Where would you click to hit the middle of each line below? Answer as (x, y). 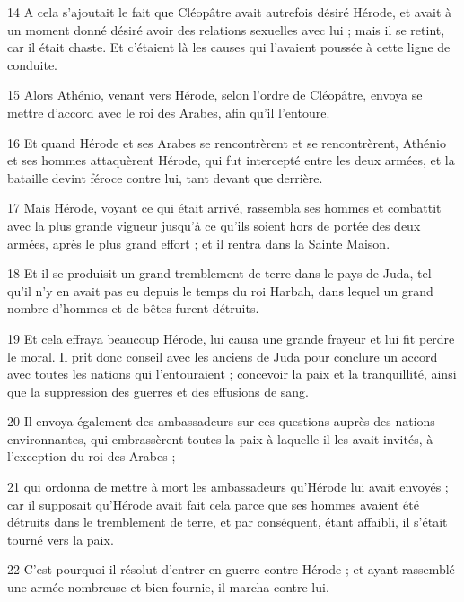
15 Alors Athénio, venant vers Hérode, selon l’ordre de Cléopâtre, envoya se (215, 95)
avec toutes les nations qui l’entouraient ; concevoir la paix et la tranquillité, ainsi (232, 374)
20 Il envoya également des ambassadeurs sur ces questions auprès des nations (221, 421)
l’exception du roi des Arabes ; (92, 456)
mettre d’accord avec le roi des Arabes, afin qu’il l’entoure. (169, 112)
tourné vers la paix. (61, 539)
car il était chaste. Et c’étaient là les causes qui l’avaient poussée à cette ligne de (229, 47)
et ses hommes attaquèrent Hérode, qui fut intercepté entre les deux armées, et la (231, 160)
